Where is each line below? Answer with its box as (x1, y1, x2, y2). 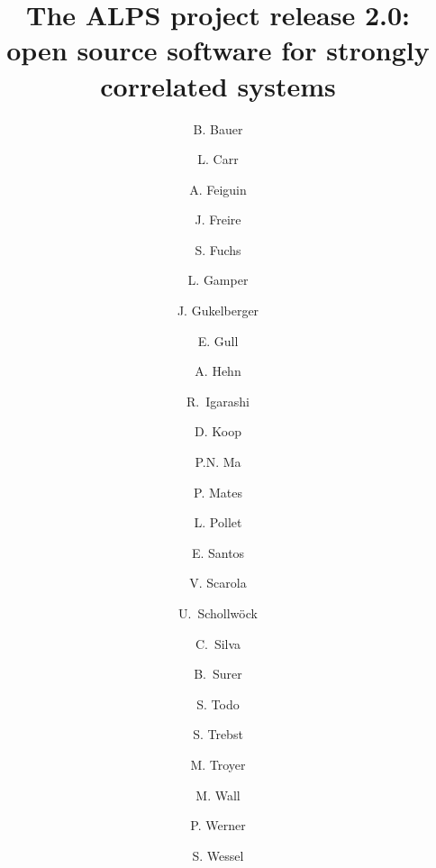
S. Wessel (192, 845, 244, 864)
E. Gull (197, 331, 239, 350)
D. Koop (195, 422, 241, 441)
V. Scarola (189, 573, 247, 592)
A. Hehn (195, 361, 241, 380)
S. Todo (196, 694, 240, 713)
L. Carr (197, 150, 239, 169)
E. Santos (191, 543, 245, 562)
